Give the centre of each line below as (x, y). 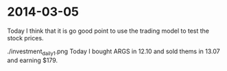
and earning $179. (33, 60)
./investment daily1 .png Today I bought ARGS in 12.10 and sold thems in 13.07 (114, 52)
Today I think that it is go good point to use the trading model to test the (108, 31)
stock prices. (25, 38)
